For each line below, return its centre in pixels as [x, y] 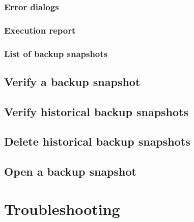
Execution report [40, 30]
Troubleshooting [62, 209]
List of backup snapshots [56, 53]
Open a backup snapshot [70, 171]
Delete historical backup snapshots [97, 141]
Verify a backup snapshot [72, 81]
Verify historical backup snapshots [96, 111]
